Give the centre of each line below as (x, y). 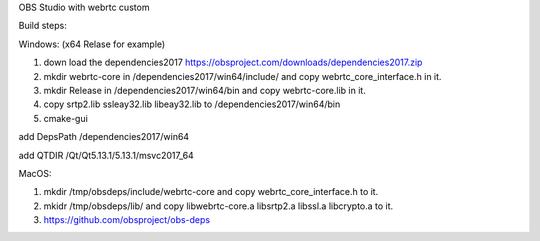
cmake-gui (66, 118)
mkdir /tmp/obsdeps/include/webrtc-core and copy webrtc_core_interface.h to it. (211, 192)
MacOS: (35, 173)
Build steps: (42, 26)
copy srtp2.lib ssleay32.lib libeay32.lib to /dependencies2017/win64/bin (192, 104)
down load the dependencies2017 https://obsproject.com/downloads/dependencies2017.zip (233, 62)
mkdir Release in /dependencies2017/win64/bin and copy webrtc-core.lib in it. (205, 90)
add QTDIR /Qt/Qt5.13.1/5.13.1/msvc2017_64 (106, 155)
